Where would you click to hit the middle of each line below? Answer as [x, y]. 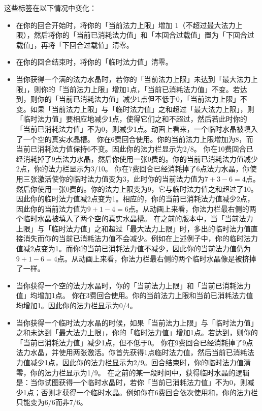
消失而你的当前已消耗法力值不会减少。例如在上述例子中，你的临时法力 [140, 238]
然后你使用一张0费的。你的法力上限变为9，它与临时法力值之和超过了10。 [137, 188]
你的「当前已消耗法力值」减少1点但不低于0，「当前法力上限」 [139, 99]
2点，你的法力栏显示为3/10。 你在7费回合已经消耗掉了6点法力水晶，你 [133, 169]
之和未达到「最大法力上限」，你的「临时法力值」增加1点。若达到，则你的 [137, 332]
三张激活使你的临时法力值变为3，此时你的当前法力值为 [114, 178]
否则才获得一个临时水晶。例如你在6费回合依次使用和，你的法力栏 [149, 392]
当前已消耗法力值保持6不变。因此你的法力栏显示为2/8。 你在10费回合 [131, 149]
